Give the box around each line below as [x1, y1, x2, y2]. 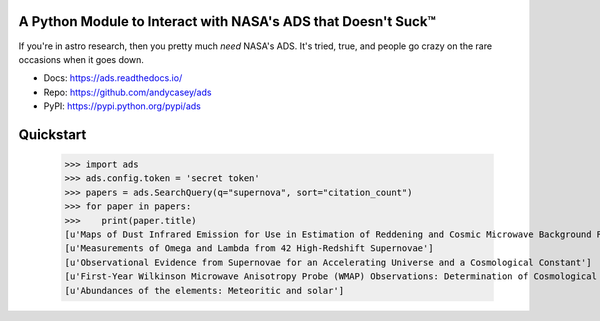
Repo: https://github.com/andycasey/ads [43, 86, 212, 98]
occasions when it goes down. [18, 53, 145, 65]
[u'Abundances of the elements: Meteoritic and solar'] [64, 285, 345, 296]
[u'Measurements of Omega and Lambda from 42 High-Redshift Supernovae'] [64, 243, 434, 254]
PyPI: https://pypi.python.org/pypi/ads [43, 100, 202, 112]
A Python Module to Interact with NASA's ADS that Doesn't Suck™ [18, 13, 437, 30]
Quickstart [18, 126, 87, 143]
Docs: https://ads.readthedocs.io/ [43, 72, 183, 84]
